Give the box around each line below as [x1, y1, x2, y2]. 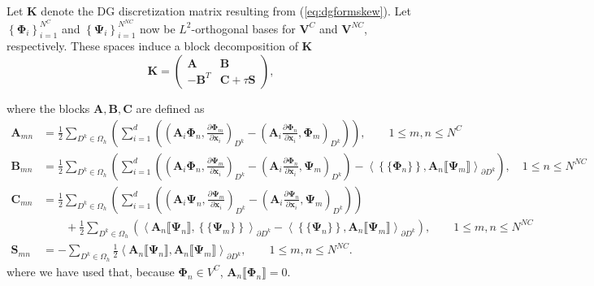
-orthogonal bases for [191, 19, 296, 37]
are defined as [136, 100, 205, 117]
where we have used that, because [7, 262, 175, 279]
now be [140, 19, 176, 37]
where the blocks [7, 100, 90, 117]
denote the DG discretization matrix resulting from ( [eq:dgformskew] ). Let [41, 2, 411, 19]
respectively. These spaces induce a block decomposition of [7, 37, 298, 54]
